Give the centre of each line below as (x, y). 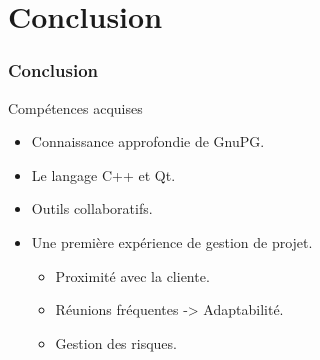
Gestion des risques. (116, 342)
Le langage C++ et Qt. (103, 174)
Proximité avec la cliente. (132, 275)
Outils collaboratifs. (92, 208)
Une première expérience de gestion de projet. (172, 241)
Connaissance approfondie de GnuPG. (148, 141)
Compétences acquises (75, 107)
